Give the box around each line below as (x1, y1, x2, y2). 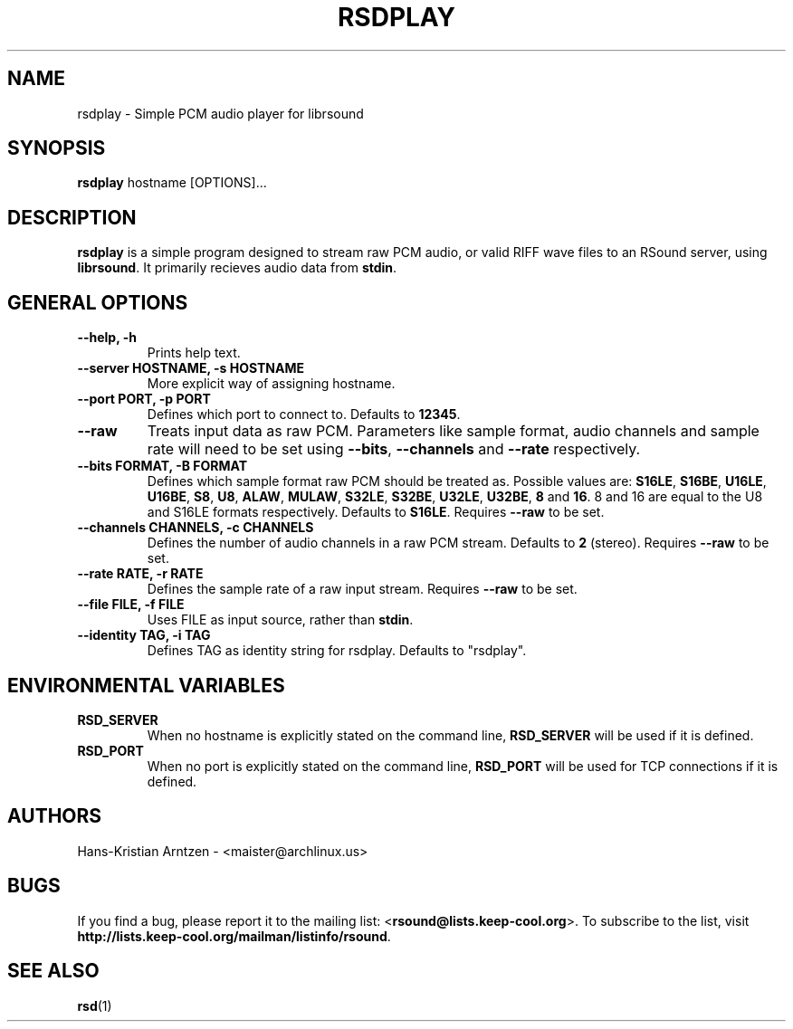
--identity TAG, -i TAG (77, 627, 211, 643)
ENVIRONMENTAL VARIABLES (7, 673, 285, 697)
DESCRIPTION (7, 205, 137, 229)
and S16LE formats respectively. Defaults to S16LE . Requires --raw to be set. (147, 504, 605, 520)
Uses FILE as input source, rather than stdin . (147, 612, 414, 628)
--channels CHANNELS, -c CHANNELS (77, 519, 314, 536)
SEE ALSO (7, 959, 100, 983)
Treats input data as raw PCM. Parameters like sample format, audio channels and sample (147, 422, 760, 441)
